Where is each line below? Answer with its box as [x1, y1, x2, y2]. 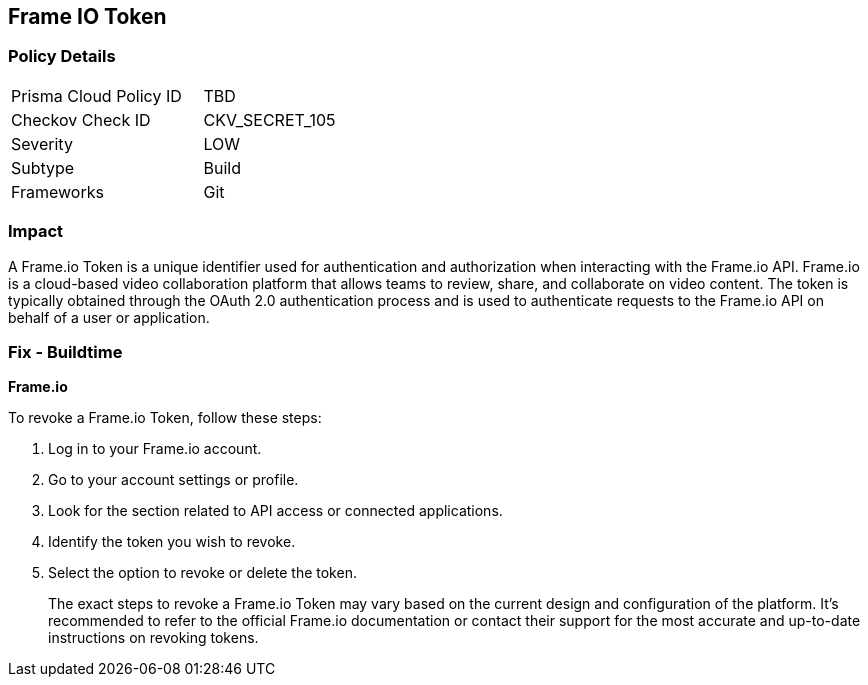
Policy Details [8, 46, 116, 67]
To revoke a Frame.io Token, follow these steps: [8, 409, 322, 427]
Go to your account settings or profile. [48, 471, 299, 489]
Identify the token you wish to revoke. [48, 533, 296, 551]
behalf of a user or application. [8, 308, 210, 326]
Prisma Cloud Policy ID [11, 85, 182, 106]
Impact [8, 221, 64, 242]
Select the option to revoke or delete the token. [48, 564, 357, 582]
